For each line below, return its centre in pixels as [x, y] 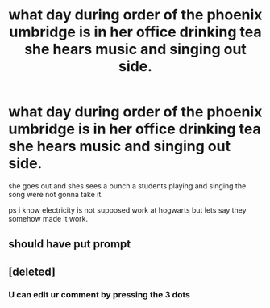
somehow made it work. [48, 218]
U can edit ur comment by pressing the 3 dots [100, 294]
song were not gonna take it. [56, 194]
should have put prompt [70, 244]
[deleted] [32, 271]
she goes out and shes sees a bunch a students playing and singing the [127, 186]
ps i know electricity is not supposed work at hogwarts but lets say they [128, 210]
